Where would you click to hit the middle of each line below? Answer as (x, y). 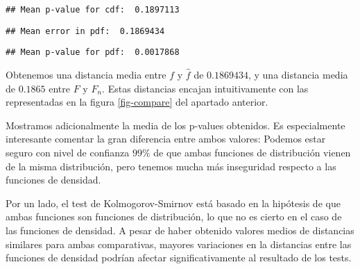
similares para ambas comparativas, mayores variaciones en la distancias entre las (179, 244)
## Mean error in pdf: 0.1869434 (85, 31)
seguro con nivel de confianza (68, 152)
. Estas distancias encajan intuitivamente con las (205, 88)
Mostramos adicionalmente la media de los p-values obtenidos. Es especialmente (175, 125)
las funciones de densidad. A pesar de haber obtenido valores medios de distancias (180, 230)
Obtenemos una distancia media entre (86, 74)
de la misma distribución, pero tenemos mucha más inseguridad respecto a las (171, 166)
